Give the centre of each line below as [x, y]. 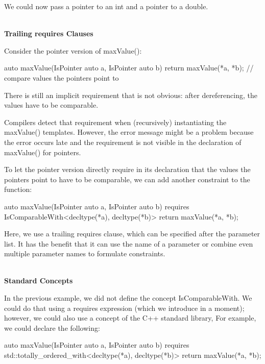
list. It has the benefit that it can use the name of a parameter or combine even [129, 243]
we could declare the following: [52, 327]
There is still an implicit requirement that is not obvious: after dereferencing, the [131, 95]
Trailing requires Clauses [49, 33]
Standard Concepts [39, 281]
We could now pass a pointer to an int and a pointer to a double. [106, 6]
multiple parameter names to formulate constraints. [85, 253]
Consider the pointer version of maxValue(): [73, 50]
